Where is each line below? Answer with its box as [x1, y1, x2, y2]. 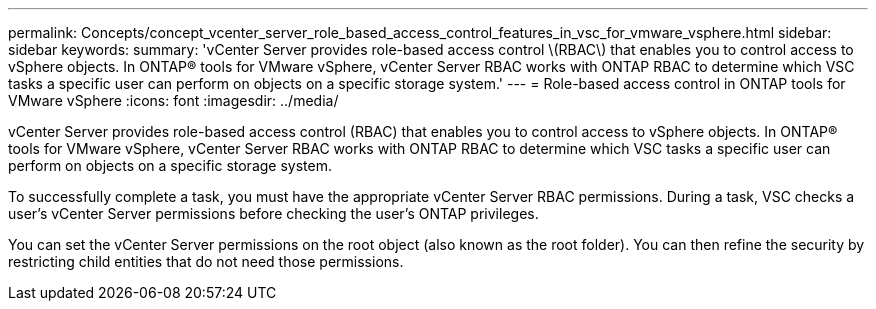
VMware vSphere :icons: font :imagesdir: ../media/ [8, 92, 339, 109]
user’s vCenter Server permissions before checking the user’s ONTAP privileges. [8, 205, 539, 222]
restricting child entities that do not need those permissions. [8, 253, 404, 270]
